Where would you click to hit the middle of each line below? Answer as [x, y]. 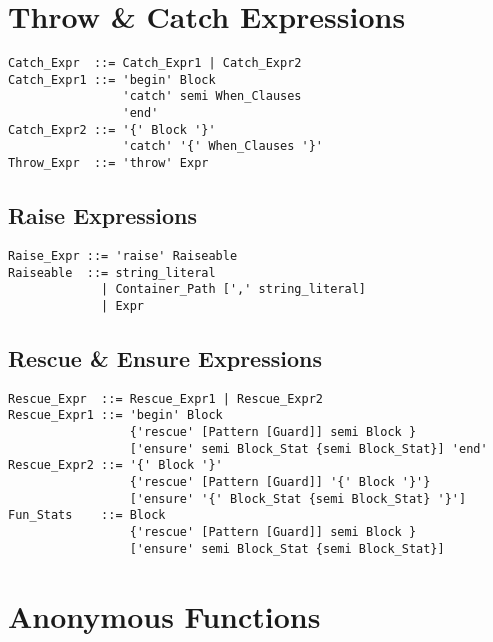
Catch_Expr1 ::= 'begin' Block [112, 79]
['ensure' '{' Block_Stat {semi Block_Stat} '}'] [298, 498]
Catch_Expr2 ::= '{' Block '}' [112, 129]
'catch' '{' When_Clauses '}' [222, 146]
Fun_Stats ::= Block [87, 515]
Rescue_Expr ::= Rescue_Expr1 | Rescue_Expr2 [165, 398]
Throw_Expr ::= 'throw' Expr [108, 163]
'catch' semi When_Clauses [212, 96]
